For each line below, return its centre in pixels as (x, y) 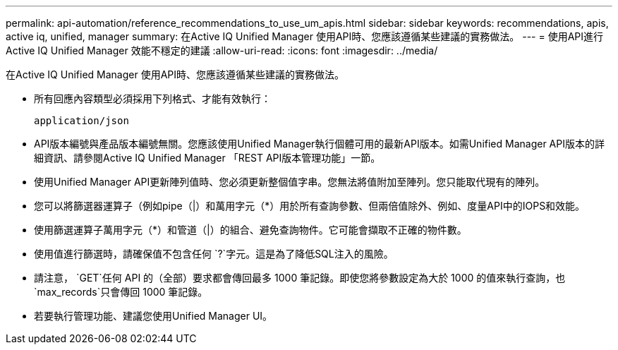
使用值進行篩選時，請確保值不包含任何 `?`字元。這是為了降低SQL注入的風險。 (214, 254)
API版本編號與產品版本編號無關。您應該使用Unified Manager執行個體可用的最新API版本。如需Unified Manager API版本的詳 (319, 144)
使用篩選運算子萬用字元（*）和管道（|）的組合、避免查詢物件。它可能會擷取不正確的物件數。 (250, 230)
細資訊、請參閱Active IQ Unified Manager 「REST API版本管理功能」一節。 (207, 158)
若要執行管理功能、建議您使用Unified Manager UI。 (153, 316)
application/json (81, 121)
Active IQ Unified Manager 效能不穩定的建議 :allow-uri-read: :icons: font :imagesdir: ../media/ (222, 50)
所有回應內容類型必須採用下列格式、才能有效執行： (152, 98)
